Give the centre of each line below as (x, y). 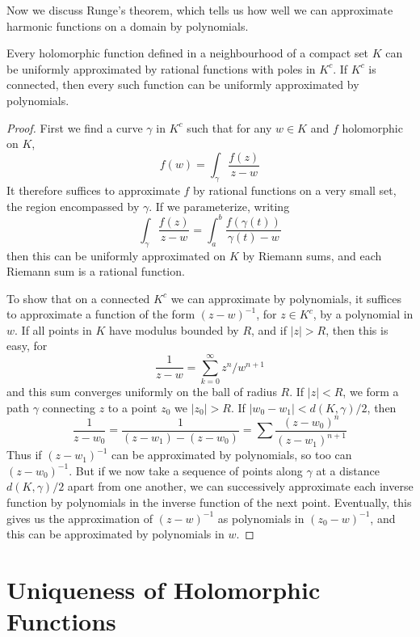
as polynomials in (261, 518)
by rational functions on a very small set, (295, 190)
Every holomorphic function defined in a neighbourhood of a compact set (188, 53)
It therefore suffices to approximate (93, 190)
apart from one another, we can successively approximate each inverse (240, 486)
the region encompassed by (73, 206)
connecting (69, 407)
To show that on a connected (78, 298)
